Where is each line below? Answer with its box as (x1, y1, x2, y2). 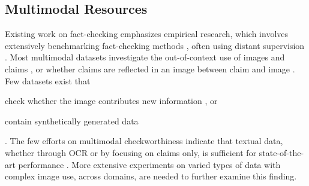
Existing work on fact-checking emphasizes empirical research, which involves (5, 28, 289, 40)
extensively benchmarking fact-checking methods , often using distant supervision (5, 39, 305, 51)
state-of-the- (259, 146, 304, 158)
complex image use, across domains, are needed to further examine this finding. (5, 170, 297, 182)
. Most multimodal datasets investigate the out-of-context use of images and (5, 51, 285, 63)
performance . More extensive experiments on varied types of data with (18, 158, 281, 170)
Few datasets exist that (5, 74, 91, 87)
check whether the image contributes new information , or (5, 94, 218, 107)
